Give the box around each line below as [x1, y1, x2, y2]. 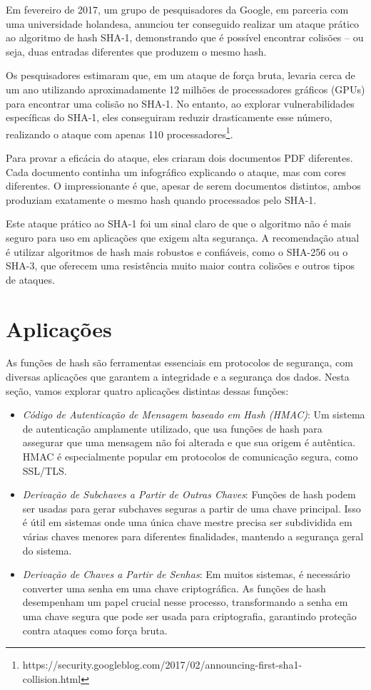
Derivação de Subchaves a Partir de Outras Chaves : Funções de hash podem [22, 487, 356, 502]
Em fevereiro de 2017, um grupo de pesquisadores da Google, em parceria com [6, 2, 349, 16]
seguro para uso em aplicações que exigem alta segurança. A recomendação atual [6, 230, 360, 244]
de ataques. [6, 272, 55, 287]
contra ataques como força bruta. [22, 622, 168, 637]
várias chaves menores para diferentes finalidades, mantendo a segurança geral [22, 529, 364, 543]
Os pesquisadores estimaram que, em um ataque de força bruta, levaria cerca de [6, 68, 355, 83]
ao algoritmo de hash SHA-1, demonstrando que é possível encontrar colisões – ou [6, 30, 364, 45]
